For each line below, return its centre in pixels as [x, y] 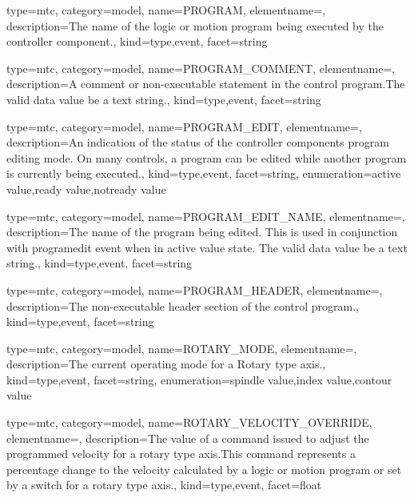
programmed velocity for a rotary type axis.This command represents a [181, 454]
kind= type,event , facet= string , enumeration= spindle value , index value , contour [199, 379]
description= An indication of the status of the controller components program [198, 142]
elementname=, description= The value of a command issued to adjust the [188, 438]
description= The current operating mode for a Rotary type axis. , [166, 364]
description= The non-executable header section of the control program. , [183, 305]
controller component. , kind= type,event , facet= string [137, 41]
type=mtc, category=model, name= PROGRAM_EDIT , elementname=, [184, 126]
